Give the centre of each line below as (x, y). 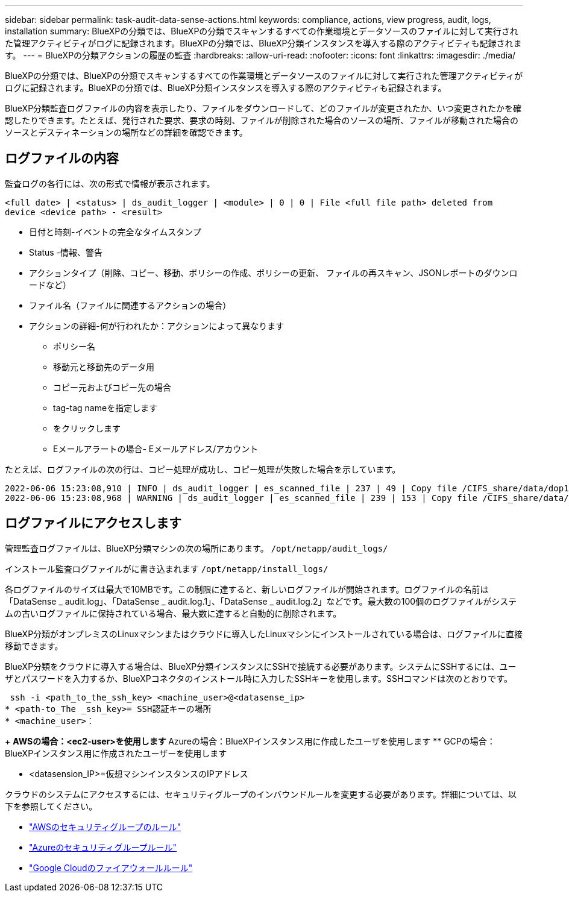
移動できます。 (34, 646)
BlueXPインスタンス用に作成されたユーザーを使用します (116, 753)
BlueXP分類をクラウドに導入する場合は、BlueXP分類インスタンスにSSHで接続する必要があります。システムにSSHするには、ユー (261, 666)
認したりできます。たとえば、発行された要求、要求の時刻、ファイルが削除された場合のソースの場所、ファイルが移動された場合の (262, 120)
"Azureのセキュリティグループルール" (103, 847)
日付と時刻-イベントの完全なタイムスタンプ (115, 231)
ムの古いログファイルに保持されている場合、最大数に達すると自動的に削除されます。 (173, 613)
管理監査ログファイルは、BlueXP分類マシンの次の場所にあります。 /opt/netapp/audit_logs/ (196, 548)
